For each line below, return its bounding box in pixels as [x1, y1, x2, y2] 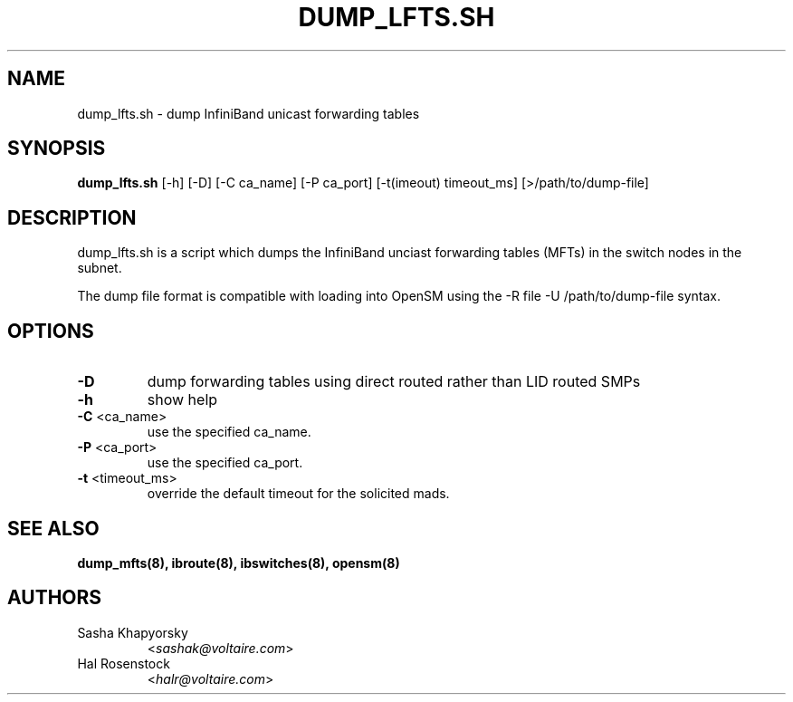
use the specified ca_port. [147, 455, 303, 471]
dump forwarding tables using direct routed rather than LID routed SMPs [147, 372, 641, 391]
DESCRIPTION [7, 206, 137, 229]
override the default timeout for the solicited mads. [147, 486, 450, 502]
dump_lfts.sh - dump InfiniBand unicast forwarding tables [77, 105, 420, 121]
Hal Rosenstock [77, 655, 170, 671]
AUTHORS [7, 586, 102, 610]
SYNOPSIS [7, 137, 106, 160]
